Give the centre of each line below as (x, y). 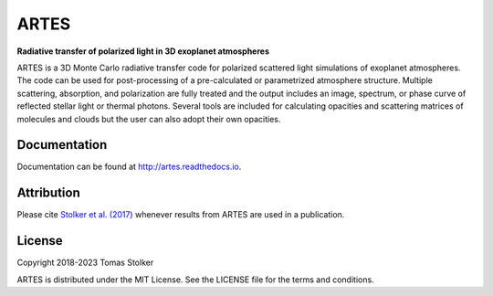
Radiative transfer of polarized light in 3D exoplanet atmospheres (143, 51)
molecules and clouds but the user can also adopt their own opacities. (149, 119)
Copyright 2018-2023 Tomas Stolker (85, 263)
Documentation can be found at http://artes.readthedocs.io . (129, 167)
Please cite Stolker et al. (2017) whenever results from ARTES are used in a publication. (181, 215)
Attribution (49, 193)
